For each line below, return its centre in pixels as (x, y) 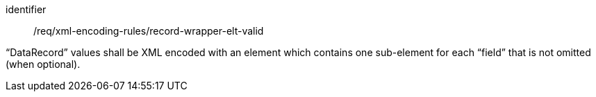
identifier (26, 9)
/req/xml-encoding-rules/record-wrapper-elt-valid (149, 31)
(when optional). (43, 64)
